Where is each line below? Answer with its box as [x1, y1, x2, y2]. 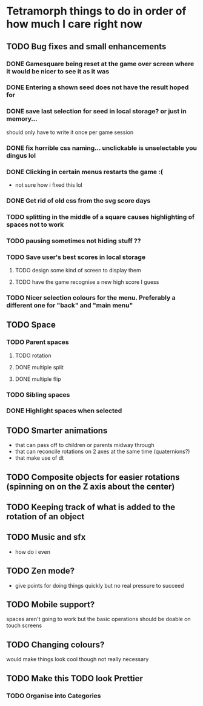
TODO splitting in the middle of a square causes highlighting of [6, 212, 195, 221]
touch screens [6, 622, 42, 629]
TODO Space [6, 320, 56, 330]
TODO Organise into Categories [6, 691, 101, 700]
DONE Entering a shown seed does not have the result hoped [6, 83, 189, 92]
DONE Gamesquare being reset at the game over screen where [6, 59, 195, 68]
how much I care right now [6, 17, 142, 31]
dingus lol [6, 151, 36, 160]
